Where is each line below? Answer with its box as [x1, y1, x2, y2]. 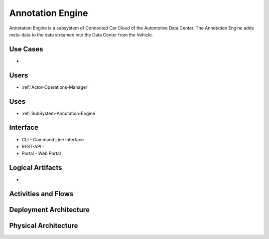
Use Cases [9, 45, 43, 53]
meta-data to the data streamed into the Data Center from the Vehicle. [9, 31, 153, 37]
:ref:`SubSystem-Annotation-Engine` [21, 110, 97, 116]
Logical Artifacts [9, 164, 62, 172]
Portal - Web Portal [21, 150, 61, 157]
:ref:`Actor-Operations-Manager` [21, 84, 89, 90]
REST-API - [21, 143, 45, 149]
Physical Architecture [9, 222, 78, 230]
